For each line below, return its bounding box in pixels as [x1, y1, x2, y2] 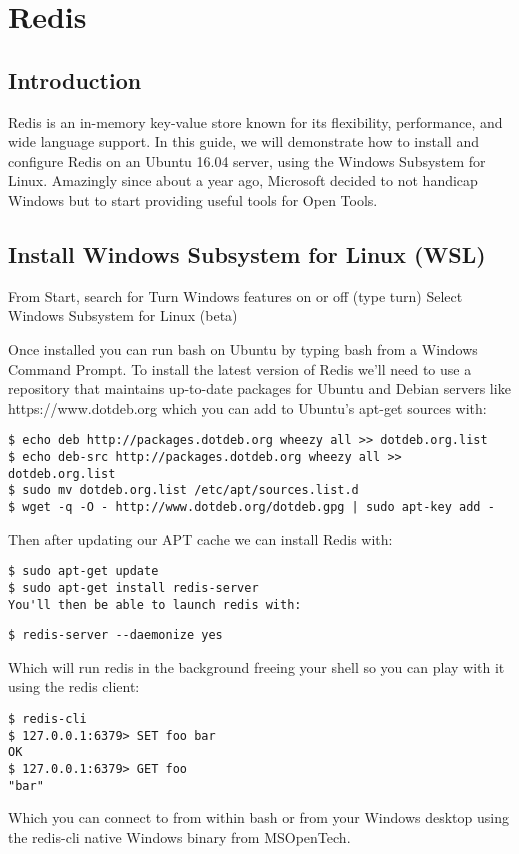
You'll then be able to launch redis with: [8, 597, 302, 612]
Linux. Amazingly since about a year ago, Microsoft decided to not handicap [8, 170, 478, 191]
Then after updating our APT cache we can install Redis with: [8, 528, 393, 549]
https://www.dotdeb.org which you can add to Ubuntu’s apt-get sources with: [8, 397, 487, 418]
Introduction [8, 64, 142, 95]
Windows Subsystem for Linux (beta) [8, 305, 238, 326]
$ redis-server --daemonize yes [8, 628, 223, 643]
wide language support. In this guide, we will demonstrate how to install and [8, 131, 479, 152]
